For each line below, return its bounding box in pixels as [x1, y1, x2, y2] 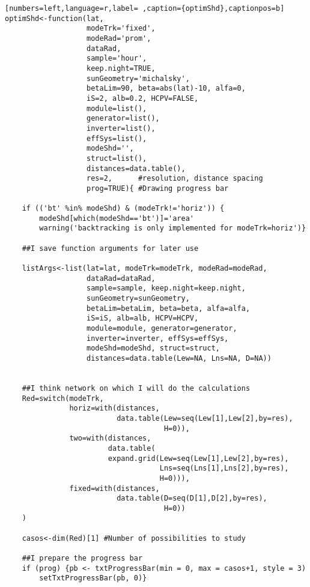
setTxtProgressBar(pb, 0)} [39, 574, 147, 583]
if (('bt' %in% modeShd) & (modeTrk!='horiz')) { [22, 204, 225, 213]
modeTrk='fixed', [87, 24, 156, 33]
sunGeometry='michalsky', [87, 74, 190, 83]
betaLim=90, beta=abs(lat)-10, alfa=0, [87, 84, 246, 93]
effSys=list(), [87, 134, 147, 143]
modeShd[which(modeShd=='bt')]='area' [39, 214, 194, 223]
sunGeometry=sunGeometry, [87, 294, 190, 303]
